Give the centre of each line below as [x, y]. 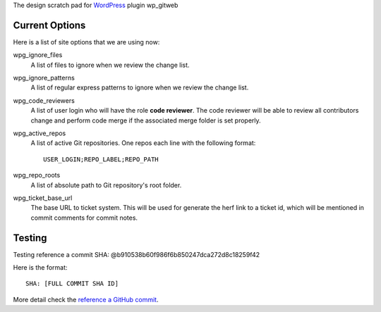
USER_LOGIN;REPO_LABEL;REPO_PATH [101, 159]
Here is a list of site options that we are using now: [86, 42]
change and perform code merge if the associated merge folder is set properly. [146, 120]
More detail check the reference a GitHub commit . [86, 299]
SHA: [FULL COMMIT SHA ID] [72, 284]
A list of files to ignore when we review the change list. [110, 65]
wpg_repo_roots [37, 175]
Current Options [49, 25]
